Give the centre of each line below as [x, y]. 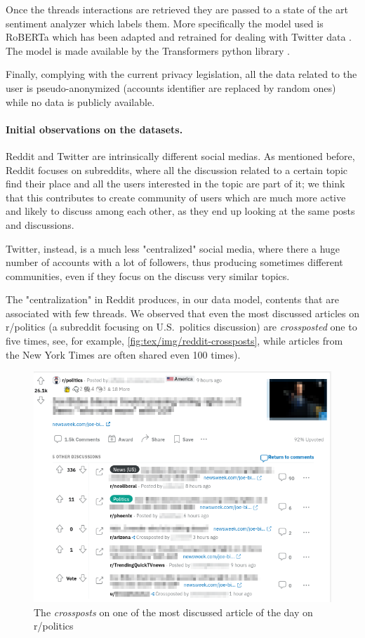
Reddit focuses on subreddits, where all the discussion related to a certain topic [177, 170]
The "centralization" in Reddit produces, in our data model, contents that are [172, 299]
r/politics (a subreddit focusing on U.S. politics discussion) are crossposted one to [181, 327]
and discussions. [40, 224]
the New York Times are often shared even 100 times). [123, 354]
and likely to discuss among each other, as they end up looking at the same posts [180, 211]
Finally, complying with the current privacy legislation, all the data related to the [181, 74]
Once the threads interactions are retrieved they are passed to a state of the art [177, 9]
